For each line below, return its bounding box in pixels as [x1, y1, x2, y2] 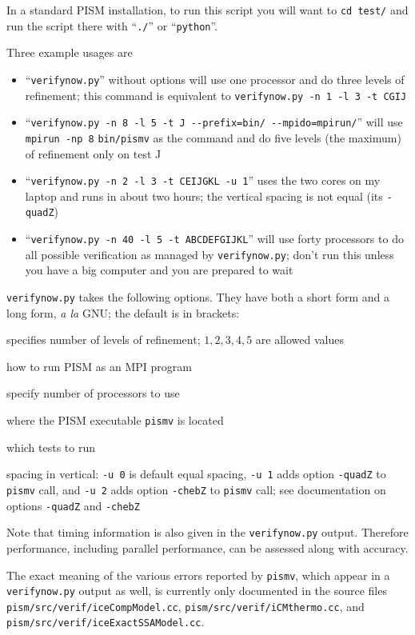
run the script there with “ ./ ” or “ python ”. [6, 17, 218, 34]
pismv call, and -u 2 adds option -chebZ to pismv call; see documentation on [6, 481, 386, 497]
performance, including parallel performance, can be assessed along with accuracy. [6, 539, 409, 556]
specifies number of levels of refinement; [6, 331, 201, 348]
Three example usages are [6, 44, 133, 61]
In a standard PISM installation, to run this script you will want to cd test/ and [6, 2, 409, 18]
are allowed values [255, 331, 344, 348]
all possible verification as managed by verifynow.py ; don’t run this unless [25, 246, 394, 262]
